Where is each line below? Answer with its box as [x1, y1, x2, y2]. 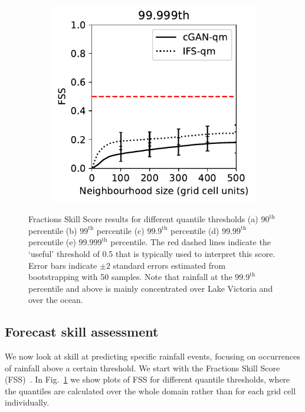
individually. [5, 396, 50, 408]
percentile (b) [28, 224, 77, 236]
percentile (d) [170, 224, 219, 236]
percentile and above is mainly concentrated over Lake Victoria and [28, 282, 273, 294]
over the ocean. [28, 294, 83, 306]
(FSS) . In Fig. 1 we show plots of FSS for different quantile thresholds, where [5, 373, 290, 385]
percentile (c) [96, 224, 145, 236]
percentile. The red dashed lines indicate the [110, 236, 271, 248]
